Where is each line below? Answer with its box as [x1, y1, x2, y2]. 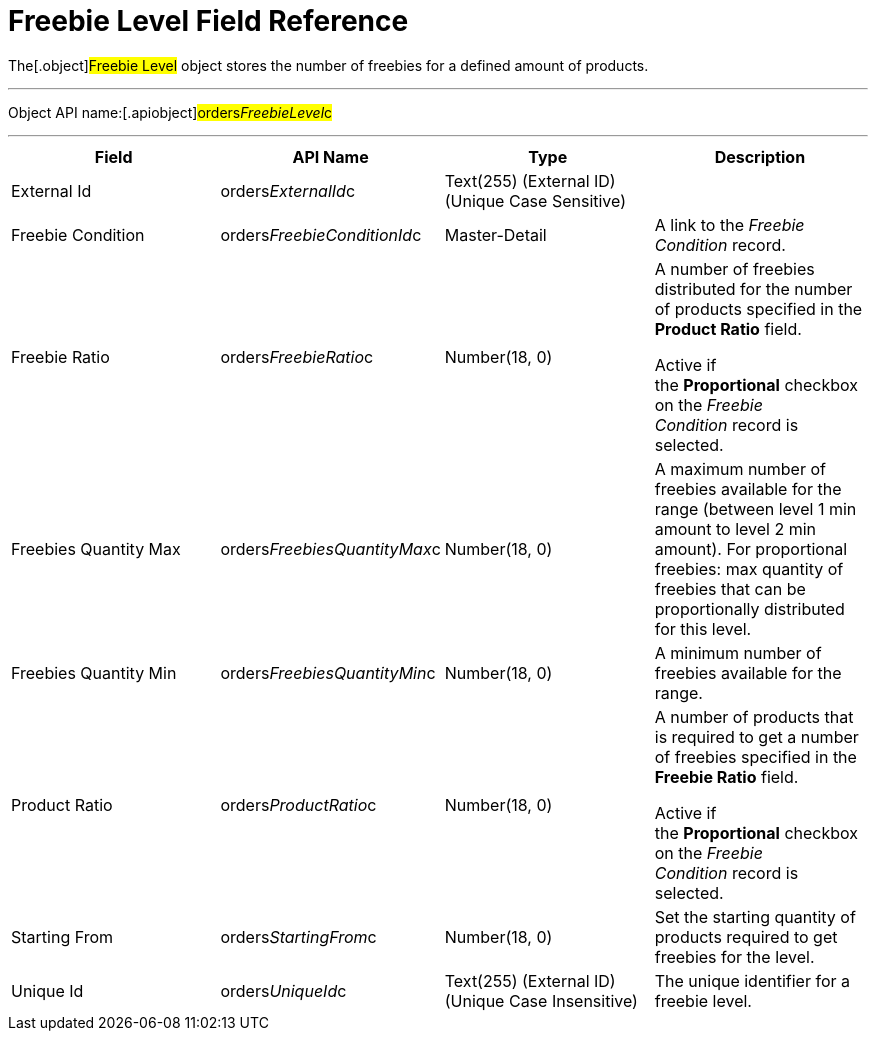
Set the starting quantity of [654, 906, 856, 927]
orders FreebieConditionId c [220, 224, 422, 245]
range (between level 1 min [654, 498, 857, 519]
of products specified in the [654, 298, 863, 319]
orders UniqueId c [220, 980, 347, 1001]
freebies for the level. [654, 946, 815, 967]
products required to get [654, 926, 838, 947]
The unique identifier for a [654, 970, 851, 991]
